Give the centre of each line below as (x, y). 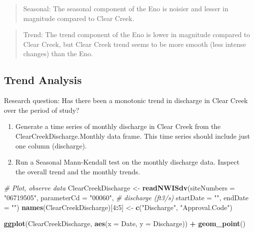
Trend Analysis (43, 80)
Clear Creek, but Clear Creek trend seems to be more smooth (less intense (135, 44)
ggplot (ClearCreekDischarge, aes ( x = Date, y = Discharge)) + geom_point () (125, 223)
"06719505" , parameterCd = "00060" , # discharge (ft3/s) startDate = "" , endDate (126, 197)
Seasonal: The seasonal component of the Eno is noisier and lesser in (126, 8)
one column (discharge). (51, 145)
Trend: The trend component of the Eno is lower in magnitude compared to (137, 34)
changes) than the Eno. (58, 53)
